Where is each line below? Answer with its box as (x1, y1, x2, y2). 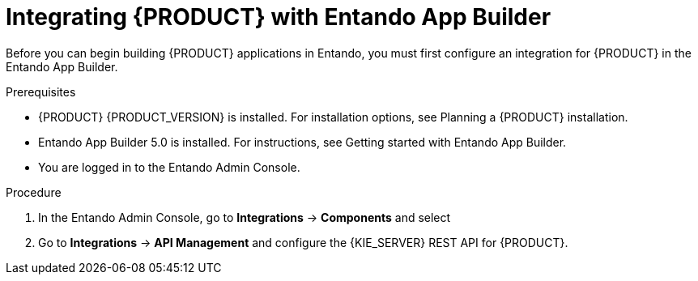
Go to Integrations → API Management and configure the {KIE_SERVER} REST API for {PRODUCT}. (38, 235, 568, 249)
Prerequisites (6, 84, 76, 99)
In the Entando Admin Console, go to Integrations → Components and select (38, 210, 451, 224)
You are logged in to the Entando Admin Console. (38, 160, 300, 174)
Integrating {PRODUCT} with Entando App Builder (6, 3, 551, 31)
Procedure (6, 185, 62, 199)
